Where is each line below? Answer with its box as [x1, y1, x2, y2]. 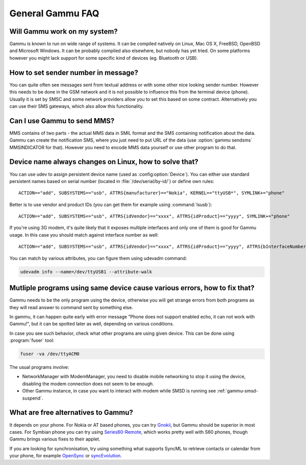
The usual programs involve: [9, 364, 69, 370]
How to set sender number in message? [9, 68, 139, 77]
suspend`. [22, 395, 43, 401]
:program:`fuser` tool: [9, 337, 55, 343]
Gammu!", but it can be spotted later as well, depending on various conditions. [9, 321, 174, 327]
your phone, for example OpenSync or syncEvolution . [9, 453, 122, 459]
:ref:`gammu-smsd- [217, 388, 259, 394]
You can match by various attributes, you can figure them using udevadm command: [9, 255, 187, 261]
